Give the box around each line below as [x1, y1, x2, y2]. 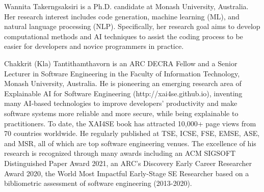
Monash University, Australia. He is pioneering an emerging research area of [4, 78, 242, 89]
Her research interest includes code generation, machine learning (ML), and [4, 11, 240, 21]
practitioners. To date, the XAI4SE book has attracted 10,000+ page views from [4, 118, 256, 128]
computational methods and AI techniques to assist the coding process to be [4, 31, 243, 41]
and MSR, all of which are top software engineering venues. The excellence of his [4, 138, 256, 148]
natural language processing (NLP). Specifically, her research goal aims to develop [4, 21, 260, 32]
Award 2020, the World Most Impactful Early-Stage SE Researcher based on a [4, 168, 249, 178]
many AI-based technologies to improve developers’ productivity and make [4, 98, 237, 108]
